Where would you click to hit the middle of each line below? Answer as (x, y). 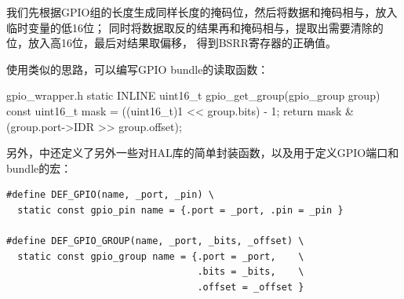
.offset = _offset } (251, 287)
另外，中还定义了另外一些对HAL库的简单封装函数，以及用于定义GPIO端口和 (203, 153)
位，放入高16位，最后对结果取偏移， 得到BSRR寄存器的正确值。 (171, 43)
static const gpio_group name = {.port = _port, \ (161, 256)
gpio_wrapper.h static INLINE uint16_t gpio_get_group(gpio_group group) (193, 95)
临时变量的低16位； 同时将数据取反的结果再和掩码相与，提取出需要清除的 (195, 27)
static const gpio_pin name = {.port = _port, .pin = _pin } (180, 210)
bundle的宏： (39, 168)
